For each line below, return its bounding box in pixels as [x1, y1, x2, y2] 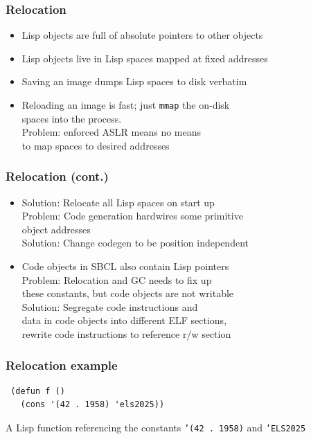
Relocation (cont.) [6, 168, 109, 185]
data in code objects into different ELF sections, [21, 313, 227, 328]
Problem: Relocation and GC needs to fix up [21, 272, 212, 287]
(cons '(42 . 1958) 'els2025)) [20, 400, 165, 410]
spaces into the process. [21, 111, 122, 125]
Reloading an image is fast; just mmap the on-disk [21, 98, 230, 111]
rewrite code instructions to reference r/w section [21, 327, 231, 341]
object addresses [21, 222, 91, 236]
